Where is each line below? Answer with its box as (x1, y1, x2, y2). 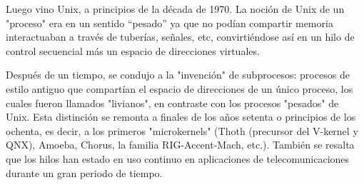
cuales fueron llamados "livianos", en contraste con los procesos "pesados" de (6, 95, 339, 110)
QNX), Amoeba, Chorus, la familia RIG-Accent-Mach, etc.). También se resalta (6, 137, 355, 152)
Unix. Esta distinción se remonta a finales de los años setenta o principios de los (6, 109, 356, 124)
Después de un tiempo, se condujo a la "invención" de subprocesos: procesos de (6, 67, 350, 82)
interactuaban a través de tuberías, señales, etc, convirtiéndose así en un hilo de (6, 29, 355, 44)
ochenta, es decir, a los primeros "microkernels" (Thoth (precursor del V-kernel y (6, 123, 358, 138)
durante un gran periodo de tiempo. (6, 165, 163, 180)
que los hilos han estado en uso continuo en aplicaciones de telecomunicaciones (6, 151, 350, 166)
